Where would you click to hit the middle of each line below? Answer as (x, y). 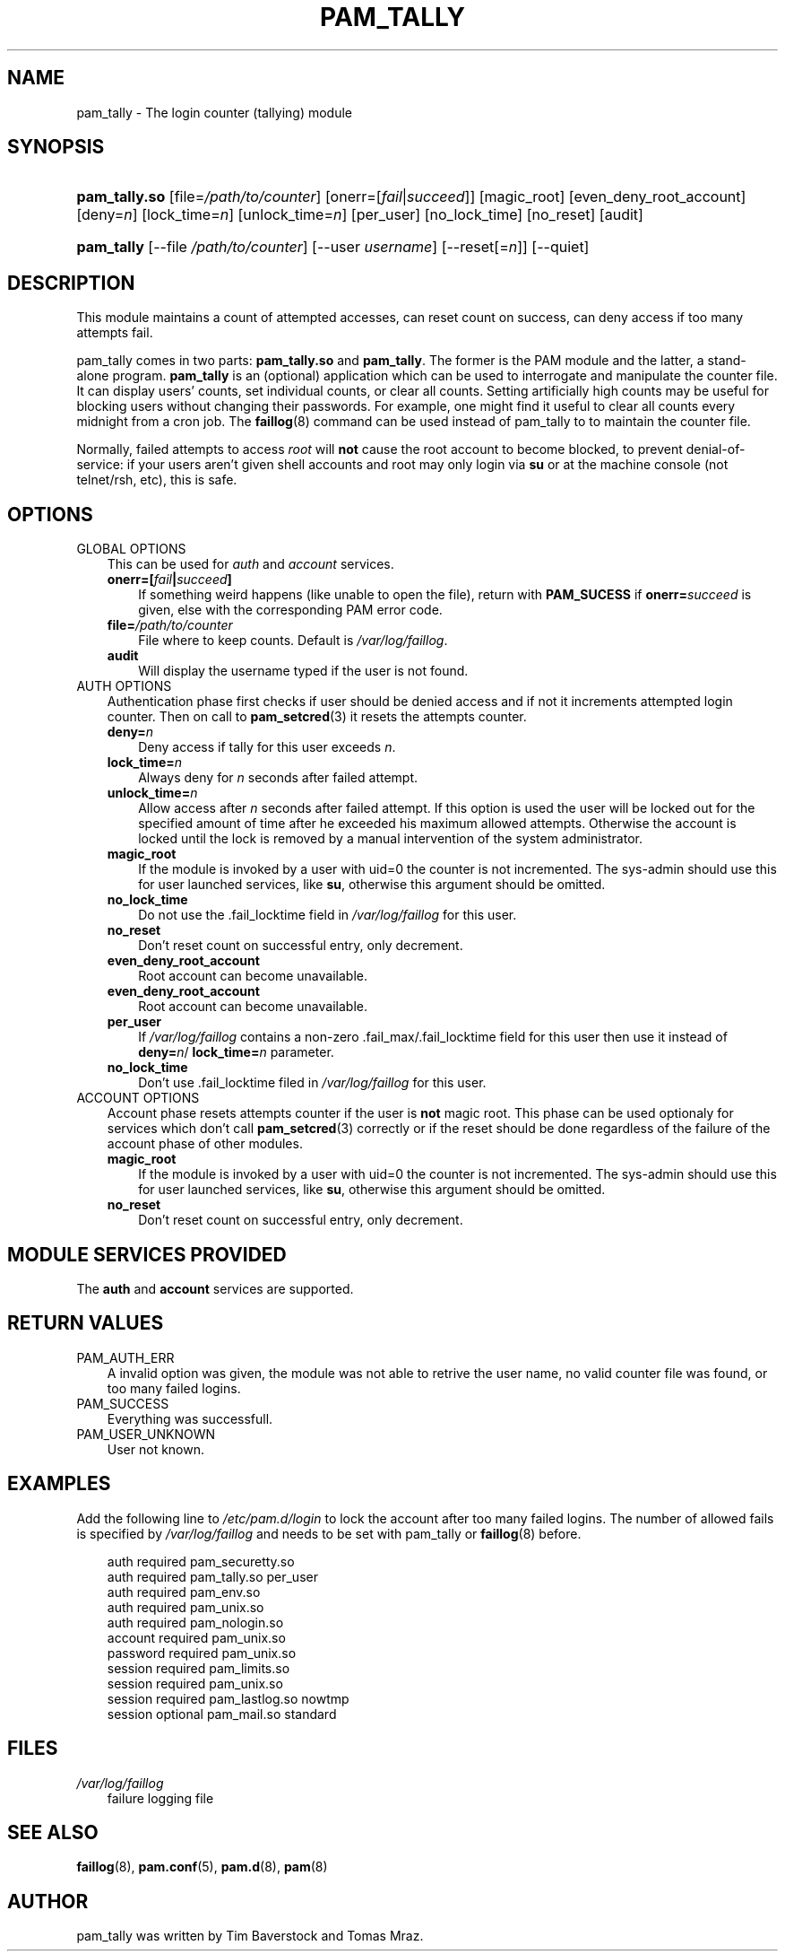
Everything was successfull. (190, 1418)
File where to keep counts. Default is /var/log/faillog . (293, 641)
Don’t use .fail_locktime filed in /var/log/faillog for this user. (312, 1083)
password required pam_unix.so (202, 1653)
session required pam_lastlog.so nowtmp (228, 1698)
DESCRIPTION (71, 283)
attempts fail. (115, 333)
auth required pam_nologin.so (195, 1622)
